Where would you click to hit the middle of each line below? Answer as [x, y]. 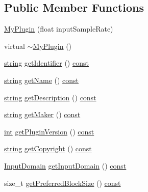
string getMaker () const [42, 114]
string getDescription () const [50, 97]
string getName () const [42, 80]
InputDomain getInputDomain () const [65, 165]
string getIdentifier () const [46, 63]
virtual [15, 46]
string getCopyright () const [48, 148]
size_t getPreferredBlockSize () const [63, 183]
